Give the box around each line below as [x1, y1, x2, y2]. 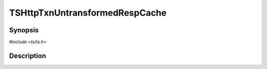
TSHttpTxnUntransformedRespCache [9, 7, 167, 18]
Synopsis [9, 26, 39, 34]
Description [9, 51, 46, 60]
